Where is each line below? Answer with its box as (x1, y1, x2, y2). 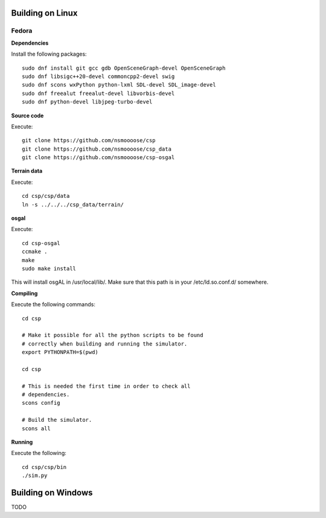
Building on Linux (11, 8, 78, 18)
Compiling (11, 289, 38, 297)
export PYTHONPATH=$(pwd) (22, 349, 99, 356)
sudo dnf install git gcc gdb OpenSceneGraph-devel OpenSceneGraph (22, 64, 226, 71)
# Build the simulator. (22, 416, 92, 424)
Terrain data (11, 167, 43, 175)
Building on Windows (11, 487, 93, 497)
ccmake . (22, 248, 48, 255)
